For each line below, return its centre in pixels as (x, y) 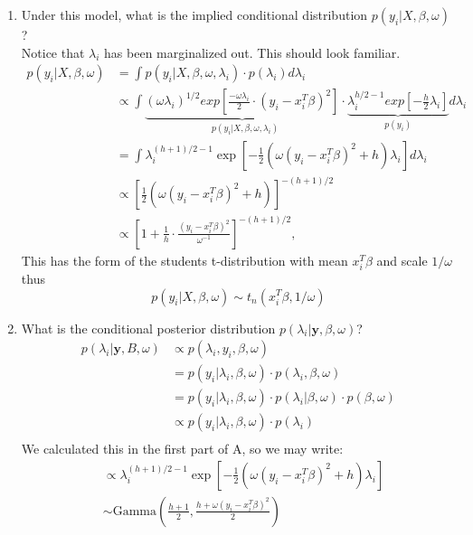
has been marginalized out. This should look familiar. (252, 52)
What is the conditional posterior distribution (148, 328)
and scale (402, 260)
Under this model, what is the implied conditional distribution (194, 14)
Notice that (53, 52)
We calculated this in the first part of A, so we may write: (182, 449)
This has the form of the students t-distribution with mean (184, 260)
